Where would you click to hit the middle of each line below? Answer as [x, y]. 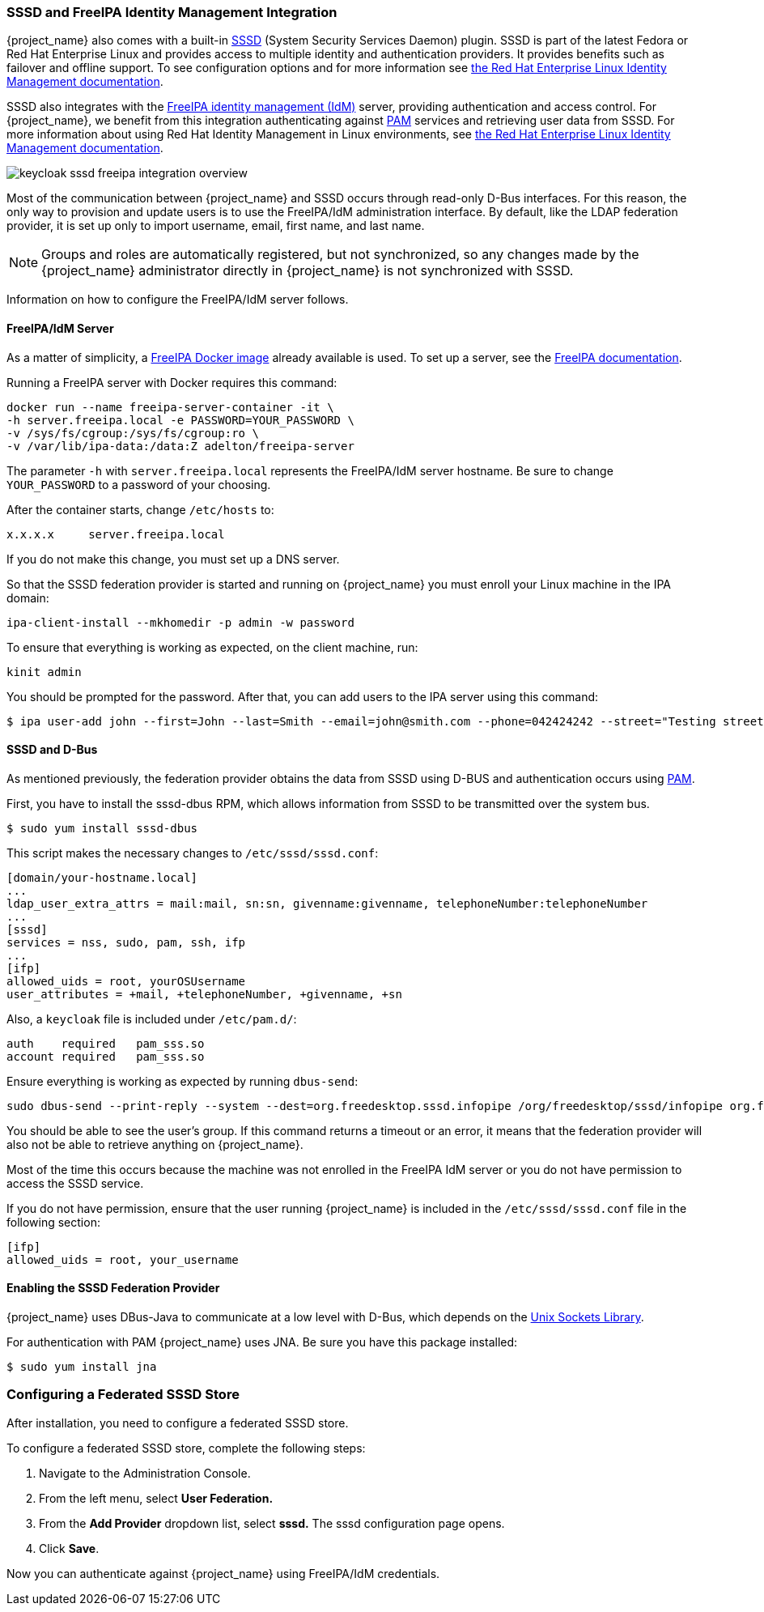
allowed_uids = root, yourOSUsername [126, 981]
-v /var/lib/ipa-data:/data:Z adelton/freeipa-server [180, 446]
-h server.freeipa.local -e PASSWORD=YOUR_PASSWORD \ [180, 420]
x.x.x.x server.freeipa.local [116, 534]
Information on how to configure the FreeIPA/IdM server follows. [178, 300]
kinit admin [44, 672]
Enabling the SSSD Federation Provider [113, 1288]
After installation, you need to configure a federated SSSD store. [178, 1423]
